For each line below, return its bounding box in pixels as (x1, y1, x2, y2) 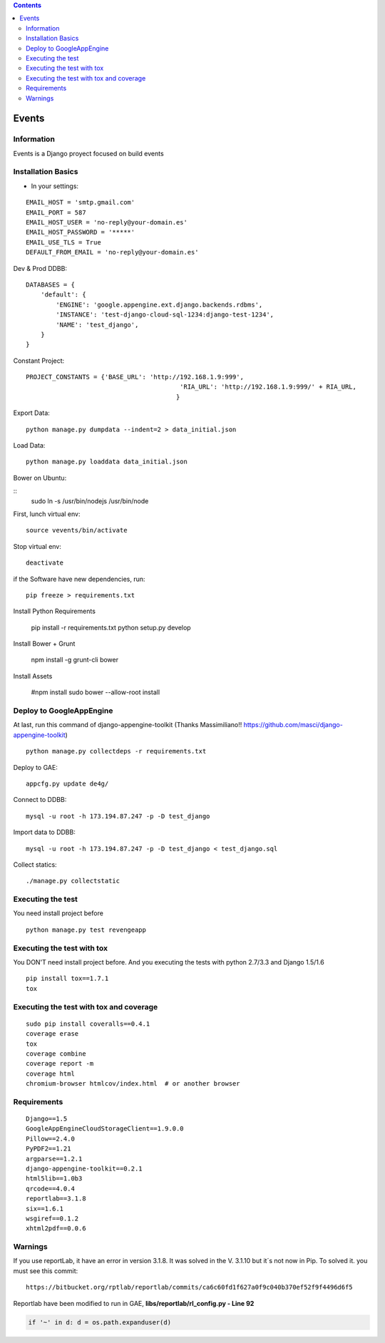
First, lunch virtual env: (13, 510, 81, 518)
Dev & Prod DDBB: (13, 264, 68, 272)
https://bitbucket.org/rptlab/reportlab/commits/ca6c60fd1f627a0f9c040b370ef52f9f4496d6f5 (26, 1283, 353, 1292)
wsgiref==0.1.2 (26, 1214, 79, 1223)
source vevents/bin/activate (26, 526, 128, 535)
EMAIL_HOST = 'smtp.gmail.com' (26, 198, 135, 207)
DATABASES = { (26, 280, 75, 289)
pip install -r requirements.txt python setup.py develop (31, 623, 192, 632)
